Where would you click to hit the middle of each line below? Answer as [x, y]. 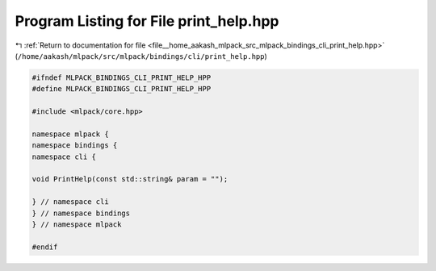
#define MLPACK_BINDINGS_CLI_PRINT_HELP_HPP [122, 89]
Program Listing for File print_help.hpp [147, 21]
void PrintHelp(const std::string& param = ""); [130, 179]
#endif [45, 247]
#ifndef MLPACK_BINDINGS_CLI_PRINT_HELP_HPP [122, 77]
